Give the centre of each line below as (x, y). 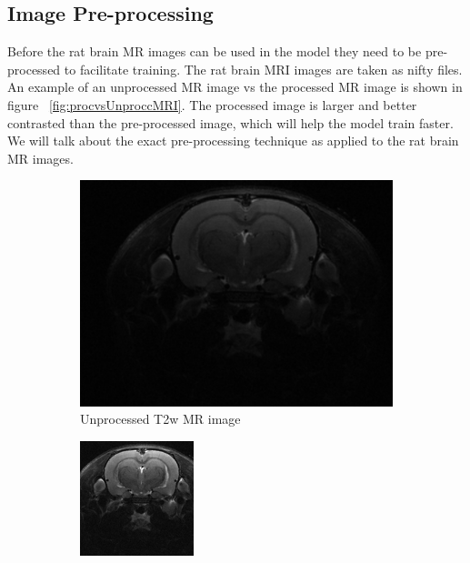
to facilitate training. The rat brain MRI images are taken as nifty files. (263, 69)
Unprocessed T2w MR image (160, 419)
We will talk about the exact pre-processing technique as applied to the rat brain (233, 141)
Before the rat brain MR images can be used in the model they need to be (215, 51)
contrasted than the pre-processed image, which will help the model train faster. (230, 122)
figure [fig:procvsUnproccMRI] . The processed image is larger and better (212, 104)
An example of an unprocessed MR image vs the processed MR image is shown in (235, 87)
